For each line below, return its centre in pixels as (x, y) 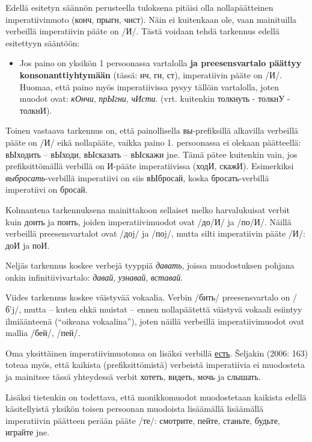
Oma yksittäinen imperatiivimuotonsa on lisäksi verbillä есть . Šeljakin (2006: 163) (157, 353)
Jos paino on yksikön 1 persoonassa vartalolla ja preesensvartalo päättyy (161, 63)
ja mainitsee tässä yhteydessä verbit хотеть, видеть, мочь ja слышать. (133, 377)
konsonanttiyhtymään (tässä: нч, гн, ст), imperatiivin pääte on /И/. (151, 74)
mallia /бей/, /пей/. (43, 333)
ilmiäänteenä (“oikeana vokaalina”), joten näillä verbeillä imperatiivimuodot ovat (155, 321)
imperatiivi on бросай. (47, 189)
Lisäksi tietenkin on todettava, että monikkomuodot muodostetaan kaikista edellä (156, 397)
